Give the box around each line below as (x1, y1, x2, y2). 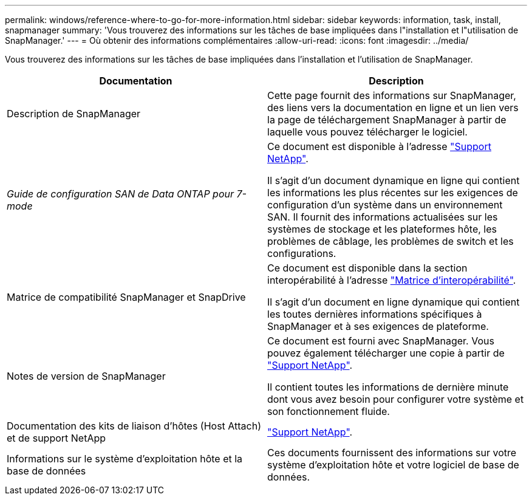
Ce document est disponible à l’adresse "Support (267, 140, 491, 152)
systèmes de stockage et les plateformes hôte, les (267, 223, 497, 235)
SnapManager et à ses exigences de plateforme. (267, 320, 489, 332)
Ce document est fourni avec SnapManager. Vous (267, 335, 494, 347)
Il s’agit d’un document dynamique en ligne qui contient (267, 174, 520, 187)
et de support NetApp (7, 432, 106, 444)
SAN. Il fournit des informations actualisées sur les (267, 211, 498, 223)
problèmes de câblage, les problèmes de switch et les (267, 235, 514, 247)
